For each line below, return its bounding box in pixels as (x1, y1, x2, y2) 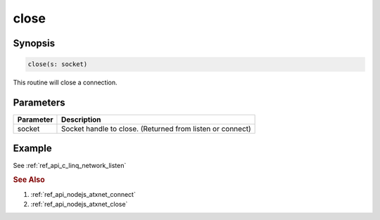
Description (61, 115, 101, 124)
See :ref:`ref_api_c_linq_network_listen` (13, 161, 127, 169)
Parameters (13, 96, 65, 108)
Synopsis (13, 37, 56, 49)
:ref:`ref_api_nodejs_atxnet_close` (30, 200, 128, 208)
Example (13, 143, 52, 155)
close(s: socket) (27, 60, 88, 68)
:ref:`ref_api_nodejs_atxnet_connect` (30, 190, 137, 198)
